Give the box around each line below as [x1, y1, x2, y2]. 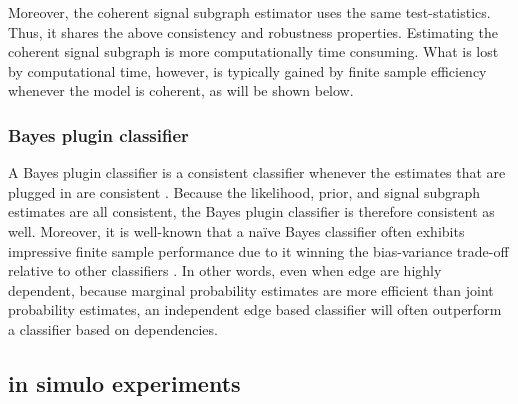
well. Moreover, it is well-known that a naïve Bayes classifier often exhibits [8, 220, 465, 241]
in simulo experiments [8, 367, 241, 398]
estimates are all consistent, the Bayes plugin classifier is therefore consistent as [8, 201, 495, 222]
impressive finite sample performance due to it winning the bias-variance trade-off [8, 240, 509, 261]
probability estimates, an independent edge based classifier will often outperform [8, 299, 502, 320]
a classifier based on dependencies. [8, 318, 218, 339]
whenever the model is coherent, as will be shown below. [8, 80, 354, 101]
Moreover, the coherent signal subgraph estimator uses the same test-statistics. [8, 2, 491, 22]
